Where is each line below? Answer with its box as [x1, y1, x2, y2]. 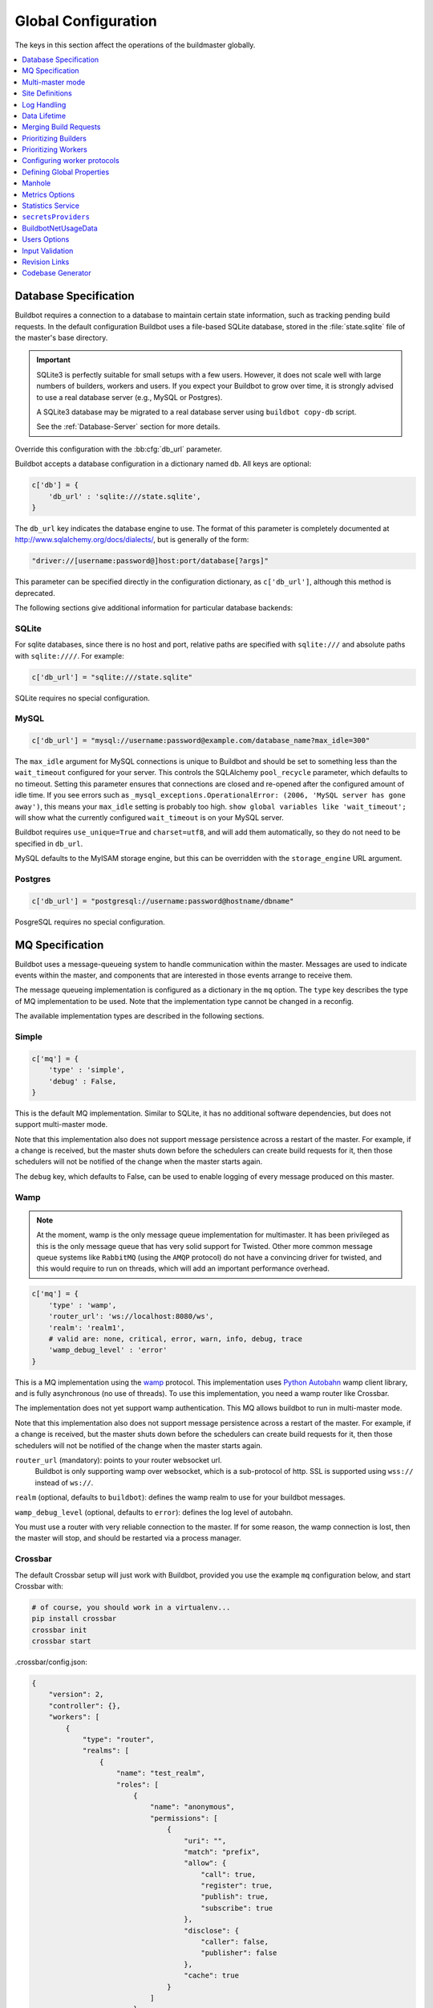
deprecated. [14, 588, 55, 598]
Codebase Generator [22, 268, 91, 278]
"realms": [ [82, 1746, 130, 1755]
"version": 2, [48, 1690, 104, 1699]
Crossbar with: [14, 1581, 63, 1590]
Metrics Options [22, 190, 75, 199]
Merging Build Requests [22, 122, 101, 132]
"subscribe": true [200, 1904, 273, 1912]
